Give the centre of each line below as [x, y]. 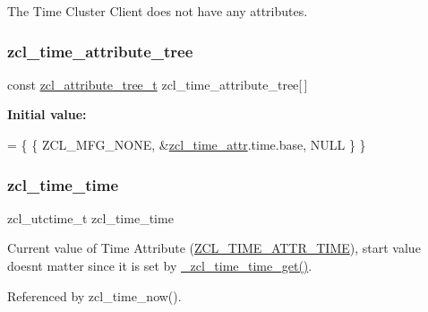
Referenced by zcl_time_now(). [94, 295]
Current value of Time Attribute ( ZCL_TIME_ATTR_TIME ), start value [214, 248]
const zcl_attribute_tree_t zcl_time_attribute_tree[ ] [158, 84]
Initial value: [47, 114]
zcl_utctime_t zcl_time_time [90, 217]
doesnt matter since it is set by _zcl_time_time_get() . [160, 265]
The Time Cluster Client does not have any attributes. [158, 11]
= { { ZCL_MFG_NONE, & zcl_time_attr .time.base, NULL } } [187, 144]
